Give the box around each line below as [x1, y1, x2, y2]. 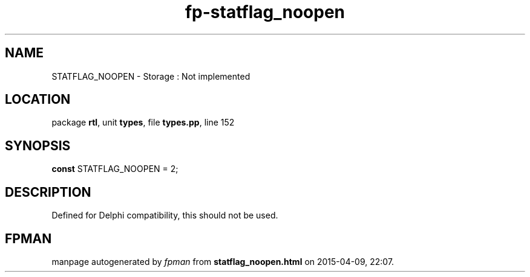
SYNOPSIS [5, 138, 71, 153]
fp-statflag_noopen [185, 2, 345, 22]
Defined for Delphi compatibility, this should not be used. [51, 210, 278, 221]
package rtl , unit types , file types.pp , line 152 [51, 117, 235, 128]
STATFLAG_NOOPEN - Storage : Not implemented [51, 71, 250, 81]
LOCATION [5, 92, 71, 107]
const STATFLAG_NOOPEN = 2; [51, 164, 178, 174]
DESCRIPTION [5, 184, 91, 200]
